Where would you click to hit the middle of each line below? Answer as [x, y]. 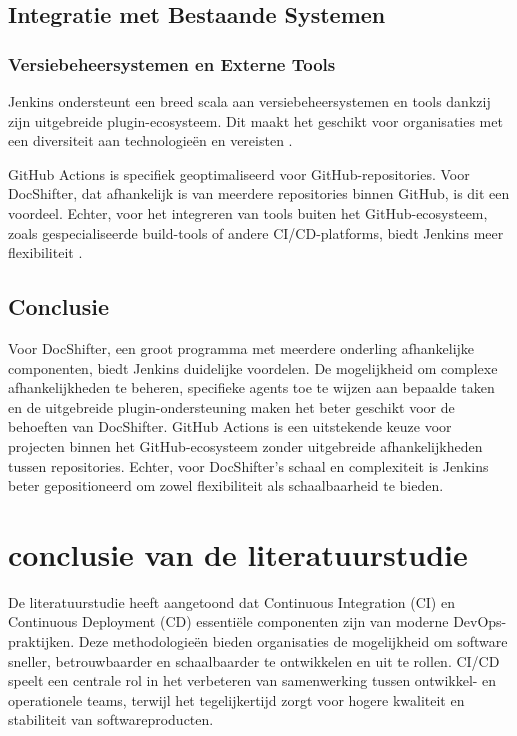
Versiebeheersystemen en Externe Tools [172, 63]
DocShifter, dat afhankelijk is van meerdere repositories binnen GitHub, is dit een [259, 193]
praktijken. [41, 641]
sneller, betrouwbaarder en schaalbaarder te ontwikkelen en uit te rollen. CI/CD [254, 660]
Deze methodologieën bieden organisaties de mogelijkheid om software [293, 641]
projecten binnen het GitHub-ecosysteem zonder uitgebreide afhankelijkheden [245, 445]
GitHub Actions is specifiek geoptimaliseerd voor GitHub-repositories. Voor [239, 173]
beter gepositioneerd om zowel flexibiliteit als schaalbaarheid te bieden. [226, 485]
